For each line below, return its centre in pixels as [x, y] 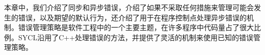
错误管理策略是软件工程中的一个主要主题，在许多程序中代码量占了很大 [136, 27]
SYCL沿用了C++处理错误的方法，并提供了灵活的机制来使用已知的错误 [136, 37]
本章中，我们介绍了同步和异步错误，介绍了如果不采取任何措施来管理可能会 [129, 7]
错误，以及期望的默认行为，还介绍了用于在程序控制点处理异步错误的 [132, 17]
